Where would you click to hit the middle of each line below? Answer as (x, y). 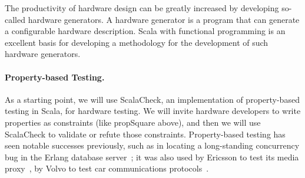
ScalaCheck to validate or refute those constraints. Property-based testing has (145, 134)
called (15, 19)
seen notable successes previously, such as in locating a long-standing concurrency (152, 145)
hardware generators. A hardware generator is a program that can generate (164, 19)
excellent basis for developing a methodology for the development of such (137, 42)
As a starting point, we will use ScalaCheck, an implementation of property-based (152, 99)
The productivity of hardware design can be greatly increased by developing (142, 8)
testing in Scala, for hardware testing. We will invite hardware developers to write (153, 111)
